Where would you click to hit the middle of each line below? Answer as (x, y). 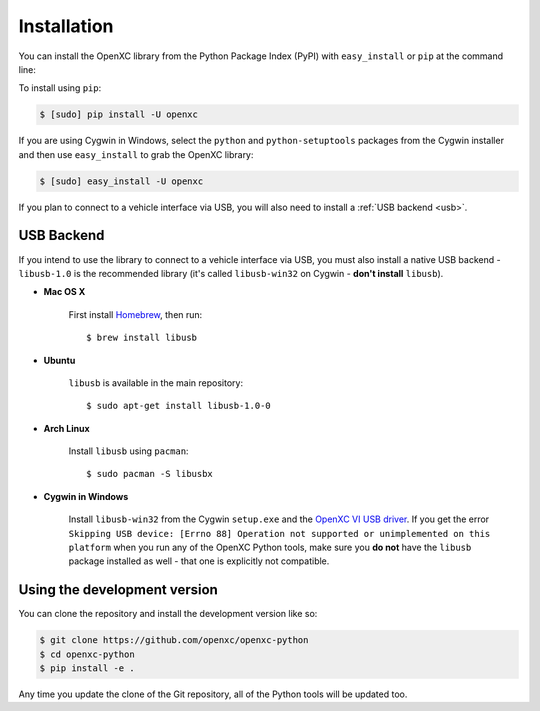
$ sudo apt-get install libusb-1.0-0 (179, 406)
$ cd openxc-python (87, 654)
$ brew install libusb (142, 338)
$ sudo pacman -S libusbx (150, 474)
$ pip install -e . (87, 668)
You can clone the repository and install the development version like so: (168, 614)
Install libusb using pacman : (128, 451)
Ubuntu (59, 360)
